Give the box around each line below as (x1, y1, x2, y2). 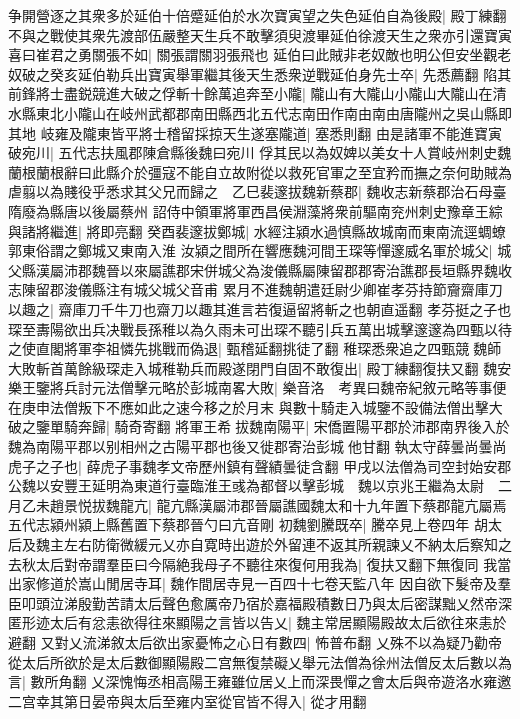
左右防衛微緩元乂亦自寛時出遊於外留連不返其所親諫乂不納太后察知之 (63, 534, 512, 555)
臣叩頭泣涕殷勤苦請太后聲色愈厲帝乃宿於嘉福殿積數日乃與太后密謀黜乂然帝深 (8, 592, 512, 613)
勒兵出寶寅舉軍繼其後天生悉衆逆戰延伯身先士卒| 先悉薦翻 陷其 (105, 63, 512, 84)
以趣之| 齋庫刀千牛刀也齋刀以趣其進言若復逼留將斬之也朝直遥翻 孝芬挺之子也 (8, 298, 512, 319)
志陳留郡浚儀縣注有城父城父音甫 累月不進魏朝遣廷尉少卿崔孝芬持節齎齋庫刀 (8, 279, 503, 300)
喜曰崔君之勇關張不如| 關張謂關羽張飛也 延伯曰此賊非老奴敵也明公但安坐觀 (8, 44, 498, 65)
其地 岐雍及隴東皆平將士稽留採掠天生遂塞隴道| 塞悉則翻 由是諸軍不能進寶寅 (8, 122, 502, 143)
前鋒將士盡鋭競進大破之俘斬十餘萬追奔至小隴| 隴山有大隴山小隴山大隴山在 (8, 83, 493, 104)
